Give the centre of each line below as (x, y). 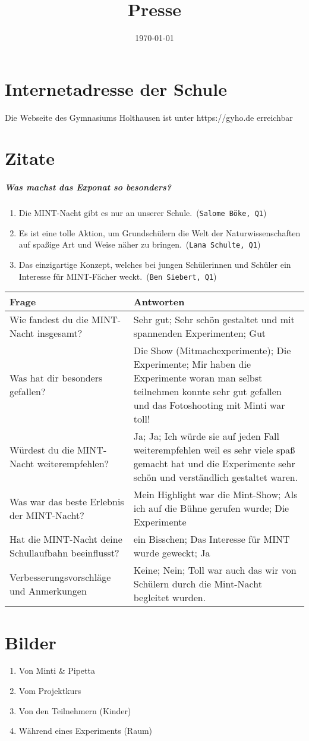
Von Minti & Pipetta (57, 670)
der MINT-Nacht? (47, 515)
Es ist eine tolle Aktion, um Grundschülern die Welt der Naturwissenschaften (160, 232)
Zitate (30, 158)
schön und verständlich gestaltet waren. (216, 477)
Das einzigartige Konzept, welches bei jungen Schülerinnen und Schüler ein (155, 265)
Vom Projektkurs (50, 691)
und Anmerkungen (48, 590)
